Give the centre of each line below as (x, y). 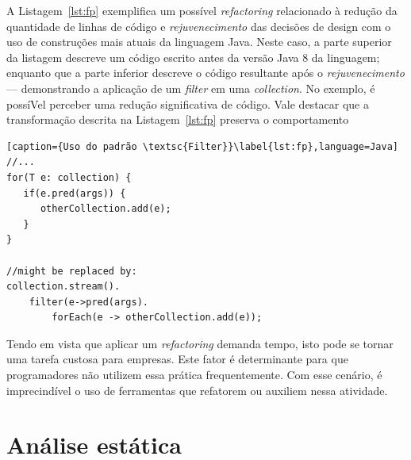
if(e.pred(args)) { (75, 193)
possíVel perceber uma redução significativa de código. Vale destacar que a (188, 103)
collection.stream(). (63, 287)
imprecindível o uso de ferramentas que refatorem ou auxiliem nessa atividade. (197, 390)
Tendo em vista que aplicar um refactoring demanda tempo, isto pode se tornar (200, 343)
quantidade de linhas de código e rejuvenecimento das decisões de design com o (199, 26)
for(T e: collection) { (69, 177)
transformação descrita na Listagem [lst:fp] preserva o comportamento (178, 119)
